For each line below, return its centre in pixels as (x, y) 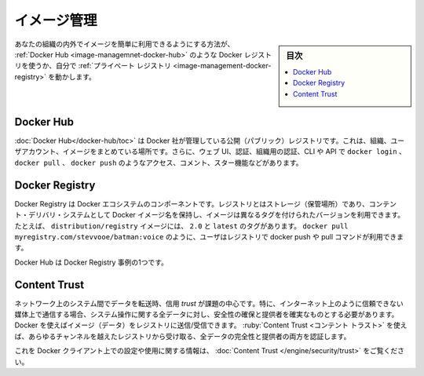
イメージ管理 (56, 20)
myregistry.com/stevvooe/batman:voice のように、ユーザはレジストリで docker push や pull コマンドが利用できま (209, 236)
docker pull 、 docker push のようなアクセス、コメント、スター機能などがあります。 (159, 162)
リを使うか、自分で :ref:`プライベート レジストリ (93, 66)
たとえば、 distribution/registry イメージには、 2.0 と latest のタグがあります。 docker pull (181, 226)
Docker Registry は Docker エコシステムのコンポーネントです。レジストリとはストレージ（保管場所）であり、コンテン (205, 203)
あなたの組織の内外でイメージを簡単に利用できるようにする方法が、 (124, 44)
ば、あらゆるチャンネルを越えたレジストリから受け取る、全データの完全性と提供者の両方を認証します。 (183, 336)
